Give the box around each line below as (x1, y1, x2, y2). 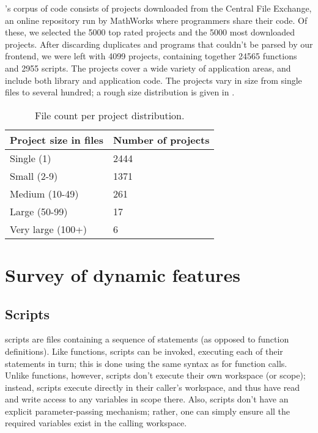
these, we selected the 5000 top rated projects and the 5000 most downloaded (5, 26, 295, 39)
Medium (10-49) (10, 186, 79, 201)
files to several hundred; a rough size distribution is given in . (5, 86, 235, 98)
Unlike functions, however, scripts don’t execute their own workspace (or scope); (5, 369, 306, 382)
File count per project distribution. (34, 108, 185, 122)
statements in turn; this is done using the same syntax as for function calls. (5, 357, 287, 369)
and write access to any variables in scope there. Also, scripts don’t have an (5, 393, 289, 405)
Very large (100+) (10, 221, 87, 236)
